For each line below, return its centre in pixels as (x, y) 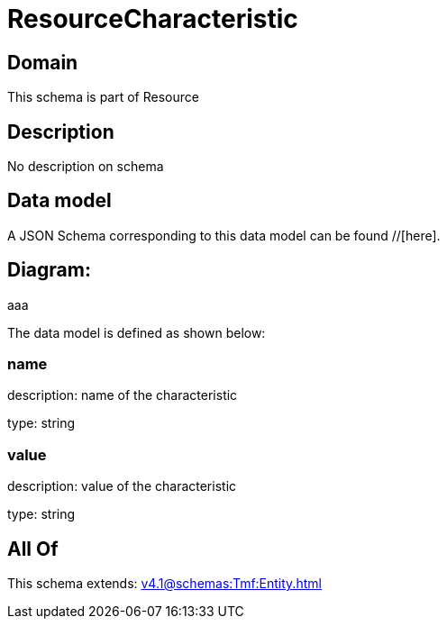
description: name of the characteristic (123, 395)
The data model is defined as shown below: (137, 332)
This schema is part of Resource (103, 97)
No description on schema (86, 167)
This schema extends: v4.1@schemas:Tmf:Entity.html (164, 584)
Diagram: (49, 270)
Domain (43, 62)
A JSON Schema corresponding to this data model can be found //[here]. (224, 235)
